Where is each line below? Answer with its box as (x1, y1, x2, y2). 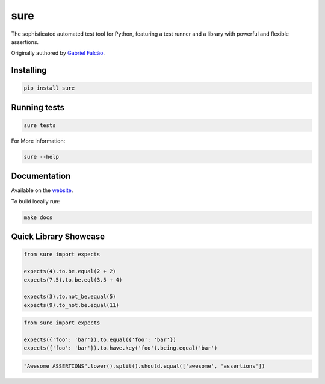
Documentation (11, 171, 71, 181)
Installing (11, 65, 48, 75)
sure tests (23, 122, 56, 129)
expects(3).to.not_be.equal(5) (23, 293, 117, 300)
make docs (23, 214, 53, 221)
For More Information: (11, 137, 66, 144)
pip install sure (23, 85, 75, 91)
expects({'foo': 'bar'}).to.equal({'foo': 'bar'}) (23, 336, 177, 343)
